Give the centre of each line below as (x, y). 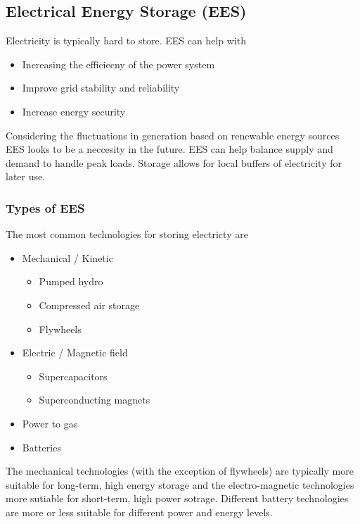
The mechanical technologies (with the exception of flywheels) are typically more (180, 471)
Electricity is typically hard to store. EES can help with (126, 40)
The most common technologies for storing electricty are (127, 234)
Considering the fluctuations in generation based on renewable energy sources (173, 135)
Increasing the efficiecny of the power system (118, 64)
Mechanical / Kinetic (67, 257)
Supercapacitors (73, 376)
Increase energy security (74, 111)
